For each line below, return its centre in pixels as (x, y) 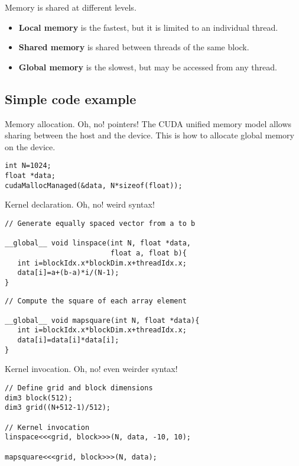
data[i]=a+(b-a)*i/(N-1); (68, 273)
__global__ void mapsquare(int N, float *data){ (102, 320)
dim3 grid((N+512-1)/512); (58, 408)
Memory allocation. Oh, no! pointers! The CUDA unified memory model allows (148, 123)
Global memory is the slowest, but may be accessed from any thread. (148, 67)
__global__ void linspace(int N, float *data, (98, 243)
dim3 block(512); (39, 398)
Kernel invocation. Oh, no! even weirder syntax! (91, 369)
